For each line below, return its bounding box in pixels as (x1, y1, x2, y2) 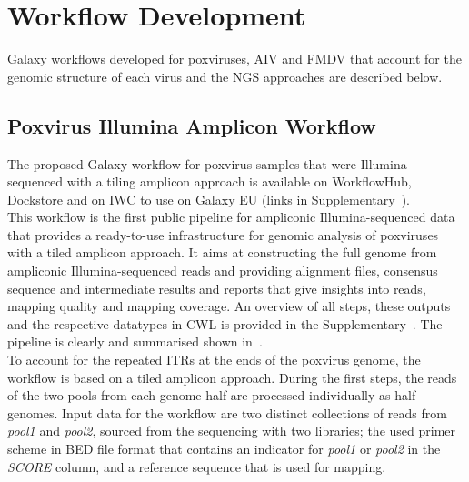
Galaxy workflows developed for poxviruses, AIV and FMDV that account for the (7, 49, 462, 68)
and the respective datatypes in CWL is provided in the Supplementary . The (7, 314, 443, 333)
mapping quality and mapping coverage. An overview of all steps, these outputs (7, 296, 451, 316)
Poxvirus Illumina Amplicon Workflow (7, 111, 376, 139)
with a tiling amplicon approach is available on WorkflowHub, (66, 172, 412, 191)
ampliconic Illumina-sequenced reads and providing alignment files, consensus (7, 261, 438, 280)
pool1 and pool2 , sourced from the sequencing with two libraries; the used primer (7, 421, 455, 440)
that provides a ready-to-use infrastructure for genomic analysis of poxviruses (7, 225, 439, 244)
